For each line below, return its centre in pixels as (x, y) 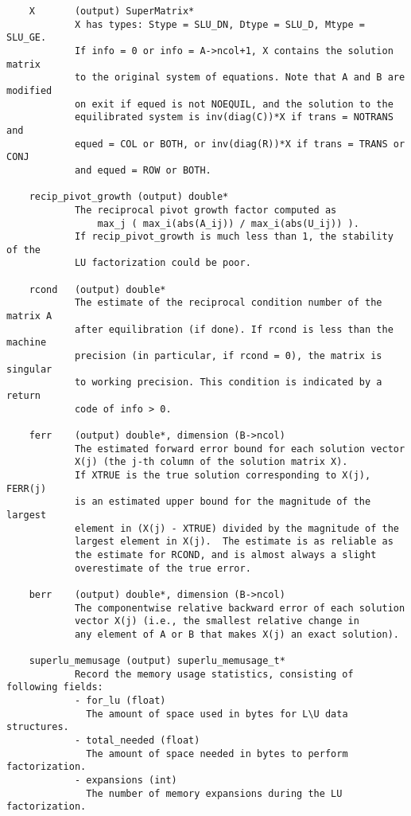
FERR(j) (27, 488)
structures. (38, 727)
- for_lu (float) (120, 701)
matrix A (29, 316)
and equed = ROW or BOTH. (143, 170)
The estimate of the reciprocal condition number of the (228, 303)
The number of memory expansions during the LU (214, 793)
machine (27, 343)
